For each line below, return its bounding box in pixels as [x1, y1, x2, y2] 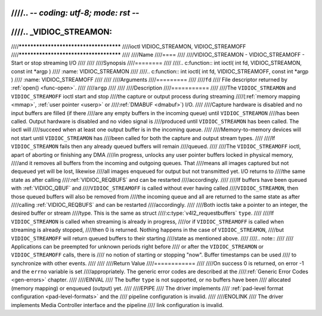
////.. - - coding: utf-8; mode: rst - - [11, 8, 140, 18]
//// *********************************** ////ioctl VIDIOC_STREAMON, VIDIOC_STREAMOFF [11, 42, 246, 50]
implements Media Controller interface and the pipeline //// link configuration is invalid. [11, 301, 224, 308]
